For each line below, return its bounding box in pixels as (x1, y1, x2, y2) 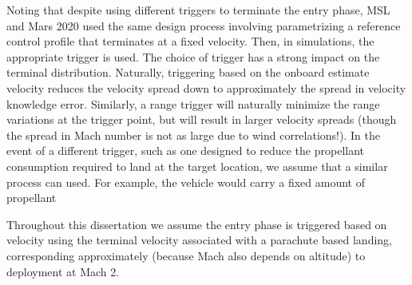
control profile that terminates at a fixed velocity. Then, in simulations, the (6, 33, 374, 49)
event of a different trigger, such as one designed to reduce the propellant (6, 142, 365, 159)
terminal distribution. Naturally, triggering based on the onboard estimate (6, 64, 370, 81)
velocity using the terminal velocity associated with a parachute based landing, (6, 232, 392, 248)
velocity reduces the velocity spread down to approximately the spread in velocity (6, 79, 406, 96)
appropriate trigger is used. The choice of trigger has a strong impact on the (6, 48, 380, 65)
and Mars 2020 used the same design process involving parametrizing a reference (6, 17, 401, 34)
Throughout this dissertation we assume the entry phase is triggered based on (6, 216, 387, 232)
